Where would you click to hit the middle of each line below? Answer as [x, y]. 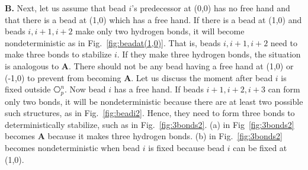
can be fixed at [260, 147]
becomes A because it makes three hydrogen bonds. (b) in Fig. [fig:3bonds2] [144, 136]
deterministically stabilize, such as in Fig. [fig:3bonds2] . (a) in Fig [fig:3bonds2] [150, 124]
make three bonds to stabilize [58, 54]
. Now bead [85, 89]
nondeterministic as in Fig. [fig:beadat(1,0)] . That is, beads [113, 42]
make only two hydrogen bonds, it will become [160, 31]
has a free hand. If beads [159, 89]
